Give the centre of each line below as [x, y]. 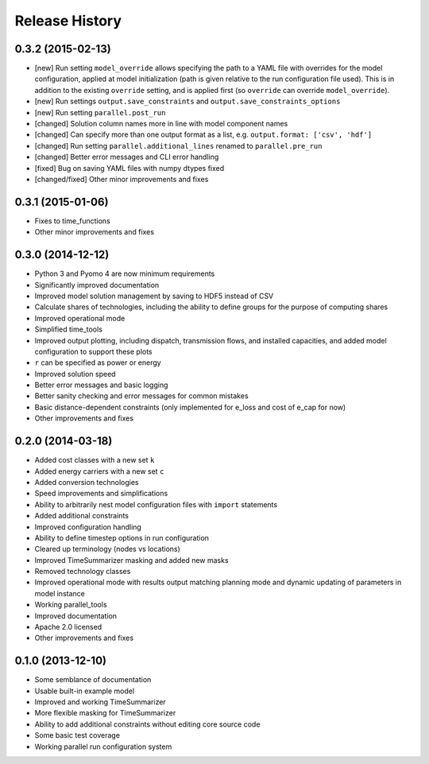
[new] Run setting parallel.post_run [100, 112]
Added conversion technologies [87, 482]
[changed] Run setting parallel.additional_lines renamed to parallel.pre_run [178, 145]
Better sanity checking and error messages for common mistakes [142, 396]
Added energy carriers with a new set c [99, 471]
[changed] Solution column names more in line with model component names [161, 124]
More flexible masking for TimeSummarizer [105, 713]
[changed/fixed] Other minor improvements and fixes [122, 179]
